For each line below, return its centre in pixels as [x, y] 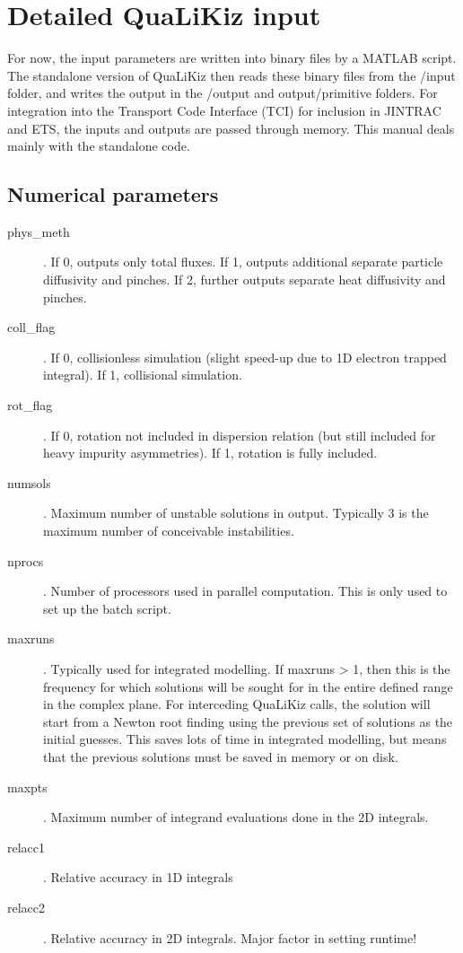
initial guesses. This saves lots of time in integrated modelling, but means [245, 739]
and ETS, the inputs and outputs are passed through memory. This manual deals [231, 128]
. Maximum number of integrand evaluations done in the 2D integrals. [236, 817]
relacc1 [26, 847]
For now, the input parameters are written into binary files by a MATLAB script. [232, 58]
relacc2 [26, 907]
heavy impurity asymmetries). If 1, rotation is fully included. [210, 453]
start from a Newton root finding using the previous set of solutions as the [248, 721]
